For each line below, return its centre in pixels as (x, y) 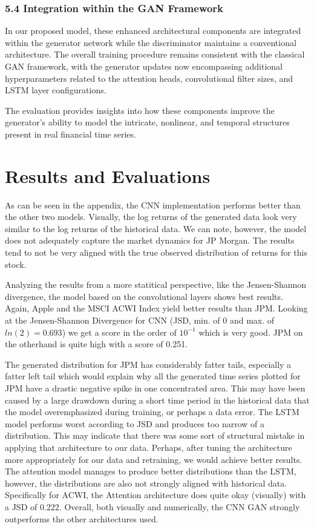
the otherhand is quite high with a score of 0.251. (96, 344)
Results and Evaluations (108, 175)
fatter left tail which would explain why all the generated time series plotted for (153, 376)
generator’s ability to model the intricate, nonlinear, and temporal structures (147, 122)
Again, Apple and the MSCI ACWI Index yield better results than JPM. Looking (156, 308)
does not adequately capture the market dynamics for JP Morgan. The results (150, 240)
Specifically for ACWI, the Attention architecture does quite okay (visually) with (155, 495)
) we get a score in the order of (119, 332)
